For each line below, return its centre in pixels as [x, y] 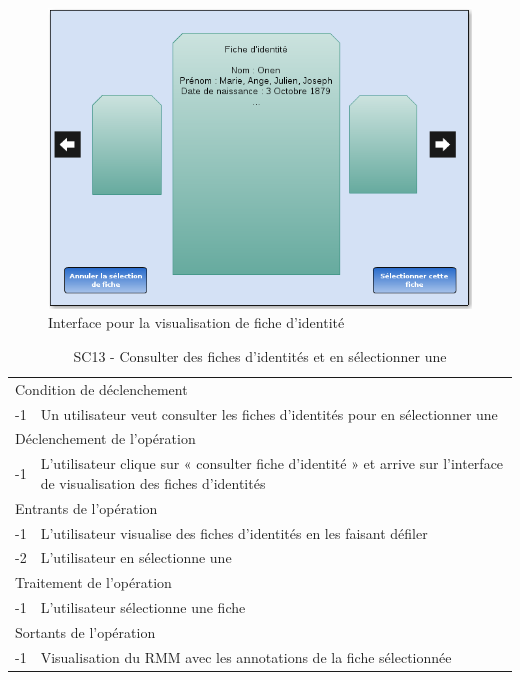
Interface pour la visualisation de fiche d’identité [196, 322]
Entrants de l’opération [86, 507]
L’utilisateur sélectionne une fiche [143, 607]
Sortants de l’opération [85, 631]
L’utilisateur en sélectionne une [136, 557]
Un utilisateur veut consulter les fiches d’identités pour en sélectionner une [269, 413]
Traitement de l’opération [93, 582]
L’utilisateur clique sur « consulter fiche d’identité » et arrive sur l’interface [272, 463]
